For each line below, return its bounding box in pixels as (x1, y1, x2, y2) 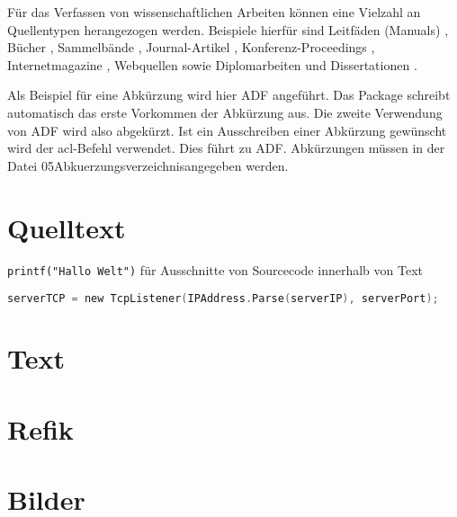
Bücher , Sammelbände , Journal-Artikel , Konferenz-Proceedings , (7, 38, 375, 57)
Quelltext (7, 209, 126, 245)
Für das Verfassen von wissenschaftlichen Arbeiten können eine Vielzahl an (7, 3, 421, 21)
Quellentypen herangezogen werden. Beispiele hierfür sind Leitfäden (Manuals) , (7, 20, 449, 39)
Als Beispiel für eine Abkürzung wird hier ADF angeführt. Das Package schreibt (7, 85, 451, 104)
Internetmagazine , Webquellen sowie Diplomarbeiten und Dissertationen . (7, 55, 417, 74)
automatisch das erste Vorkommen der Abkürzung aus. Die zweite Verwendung (7, 103, 443, 121)
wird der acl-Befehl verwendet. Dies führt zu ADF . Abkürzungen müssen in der (7, 138, 445, 157)
